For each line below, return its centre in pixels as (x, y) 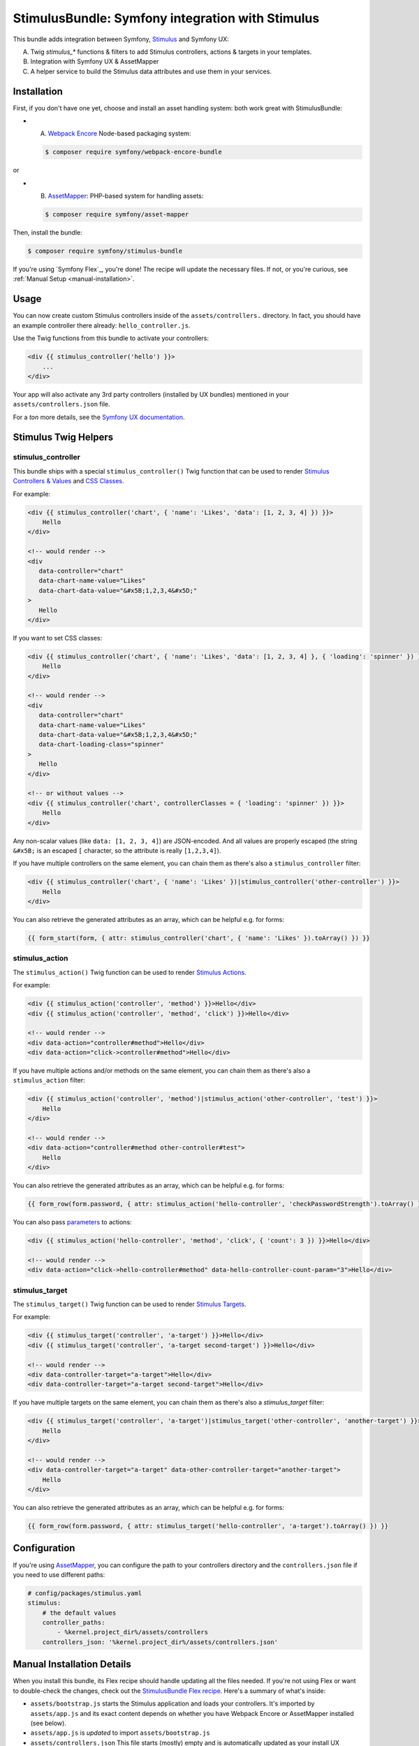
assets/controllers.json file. (61, 404)
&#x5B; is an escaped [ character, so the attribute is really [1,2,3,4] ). (117, 850)
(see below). (48, 1723)
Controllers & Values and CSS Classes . (69, 481)
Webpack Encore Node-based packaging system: (119, 133)
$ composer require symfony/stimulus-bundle (105, 251)
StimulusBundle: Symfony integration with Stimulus (166, 18)
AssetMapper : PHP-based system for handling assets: (126, 196)
